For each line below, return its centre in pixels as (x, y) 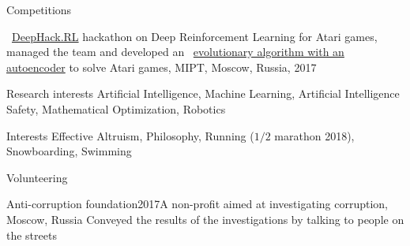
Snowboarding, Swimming (69, 151)
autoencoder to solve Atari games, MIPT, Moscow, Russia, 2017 (162, 67)
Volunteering (37, 177)
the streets (32, 235)
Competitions (39, 9)
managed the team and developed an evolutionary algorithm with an (175, 52)
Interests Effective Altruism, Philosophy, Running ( (130, 135)
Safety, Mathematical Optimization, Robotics (116, 108)
